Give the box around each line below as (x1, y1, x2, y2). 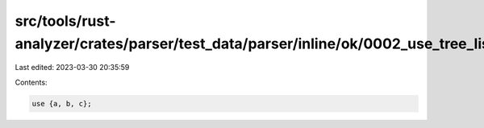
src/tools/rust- (15, 12, 116, 30)
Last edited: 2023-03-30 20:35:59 (15, 63, 130, 72)
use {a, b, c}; (31, 99, 92, 108)
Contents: (15, 77, 48, 87)
